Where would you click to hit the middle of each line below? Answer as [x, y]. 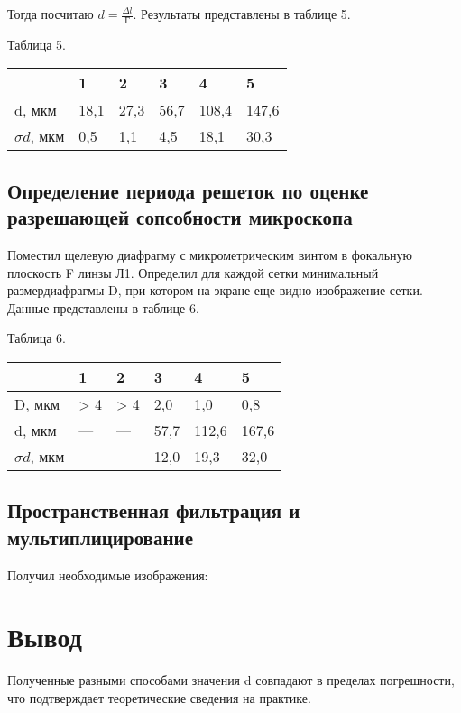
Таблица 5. [37, 44]
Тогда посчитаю [51, 14]
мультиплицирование [100, 537]
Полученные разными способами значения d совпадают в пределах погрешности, [231, 680]
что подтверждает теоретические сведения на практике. [159, 697]
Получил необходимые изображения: [108, 574]
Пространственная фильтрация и [154, 510]
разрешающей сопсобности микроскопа [180, 217]
